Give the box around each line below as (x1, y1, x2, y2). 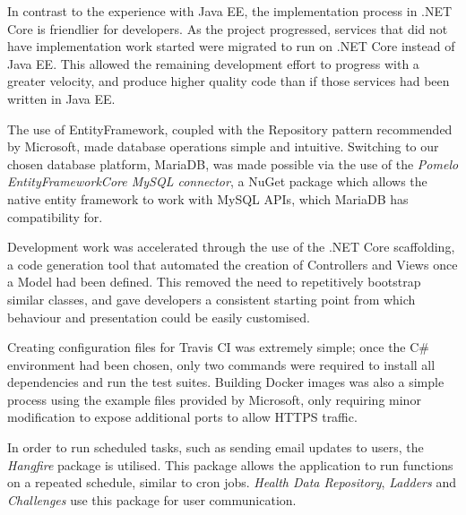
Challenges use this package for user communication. (7, 490, 297, 509)
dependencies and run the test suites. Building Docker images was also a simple (7, 373, 444, 391)
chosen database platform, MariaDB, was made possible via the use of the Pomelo (7, 154, 459, 173)
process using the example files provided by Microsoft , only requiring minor (7, 390, 421, 408)
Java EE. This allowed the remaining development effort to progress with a (7, 54, 419, 73)
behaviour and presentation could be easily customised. (7, 307, 310, 326)
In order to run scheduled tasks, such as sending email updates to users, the (7, 438, 424, 457)
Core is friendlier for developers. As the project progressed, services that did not (7, 19, 448, 38)
